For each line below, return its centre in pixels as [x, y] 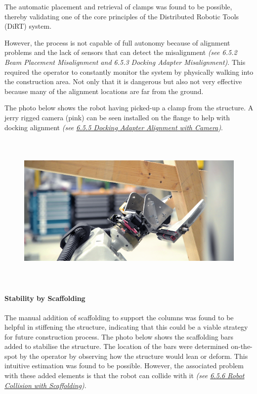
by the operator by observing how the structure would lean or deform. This [134, 356]
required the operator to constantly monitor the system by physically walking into [129, 72]
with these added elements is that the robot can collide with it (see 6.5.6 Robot [125, 375]
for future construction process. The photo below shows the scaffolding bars [119, 336]
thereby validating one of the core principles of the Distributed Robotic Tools [122, 16]
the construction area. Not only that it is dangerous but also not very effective [123, 81]
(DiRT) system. [28, 26]
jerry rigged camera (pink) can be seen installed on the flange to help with [117, 117]
